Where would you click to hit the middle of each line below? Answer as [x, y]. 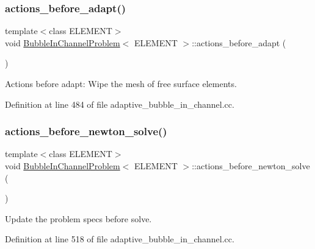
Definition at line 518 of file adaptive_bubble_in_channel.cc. [120, 239]
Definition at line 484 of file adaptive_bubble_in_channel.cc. [120, 104]
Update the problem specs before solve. [78, 218]
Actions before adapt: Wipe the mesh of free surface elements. [121, 83]
